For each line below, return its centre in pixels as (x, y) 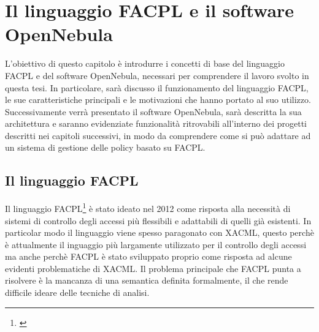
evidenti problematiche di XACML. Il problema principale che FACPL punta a (153, 268)
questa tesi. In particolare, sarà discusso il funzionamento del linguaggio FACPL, (157, 87)
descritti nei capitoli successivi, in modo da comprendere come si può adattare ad (158, 135)
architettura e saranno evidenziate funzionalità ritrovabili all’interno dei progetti (156, 123)
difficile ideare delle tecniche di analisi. (77, 292)
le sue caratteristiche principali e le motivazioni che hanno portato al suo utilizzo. (158, 100)
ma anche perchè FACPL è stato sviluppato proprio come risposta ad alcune (148, 256)
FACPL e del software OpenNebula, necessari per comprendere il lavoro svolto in (157, 75)
